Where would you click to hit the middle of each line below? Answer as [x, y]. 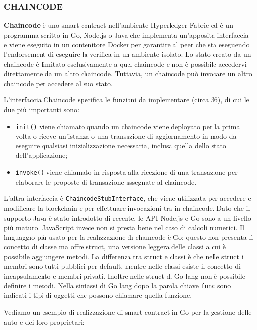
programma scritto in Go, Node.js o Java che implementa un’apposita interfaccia [126, 34]
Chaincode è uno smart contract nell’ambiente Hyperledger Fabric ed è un [119, 25]
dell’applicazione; [42, 155]
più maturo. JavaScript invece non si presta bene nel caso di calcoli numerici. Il [124, 227]
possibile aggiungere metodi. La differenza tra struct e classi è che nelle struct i [124, 256]
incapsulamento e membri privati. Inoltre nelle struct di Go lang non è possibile [125, 276]
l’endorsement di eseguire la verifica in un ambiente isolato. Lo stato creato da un [128, 54]
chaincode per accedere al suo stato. [58, 83]
